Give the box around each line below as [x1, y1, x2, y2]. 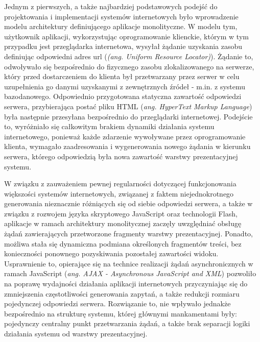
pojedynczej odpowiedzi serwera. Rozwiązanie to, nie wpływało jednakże [4, 298, 231, 309]
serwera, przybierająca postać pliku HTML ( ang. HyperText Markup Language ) [4, 101, 252, 111]
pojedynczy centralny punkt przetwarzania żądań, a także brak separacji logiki [4, 318, 250, 329]
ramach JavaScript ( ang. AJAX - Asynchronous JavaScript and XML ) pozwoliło [4, 268, 256, 279]
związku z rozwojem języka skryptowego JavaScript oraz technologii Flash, [4, 208, 238, 218]
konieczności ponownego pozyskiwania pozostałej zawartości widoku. [4, 248, 219, 259]
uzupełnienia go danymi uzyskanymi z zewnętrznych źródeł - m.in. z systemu [4, 81, 246, 91]
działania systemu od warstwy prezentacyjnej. [4, 328, 148, 338]
